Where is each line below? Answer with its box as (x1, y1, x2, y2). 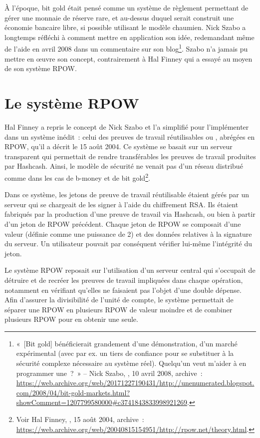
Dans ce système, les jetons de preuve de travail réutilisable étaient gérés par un (4, 189, 250, 200)
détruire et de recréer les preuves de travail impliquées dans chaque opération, (4, 274, 243, 285)
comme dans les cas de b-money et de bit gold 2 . (4, 171, 150, 183)
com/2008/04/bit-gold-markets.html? (16, 387, 130, 397)
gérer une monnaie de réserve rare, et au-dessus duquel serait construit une (4, 12, 234, 23)
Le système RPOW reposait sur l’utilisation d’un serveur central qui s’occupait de (4, 265, 256, 275)
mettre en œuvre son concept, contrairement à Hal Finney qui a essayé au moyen (4, 53, 253, 64)
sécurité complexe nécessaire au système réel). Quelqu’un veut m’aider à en (16, 358, 247, 368)
